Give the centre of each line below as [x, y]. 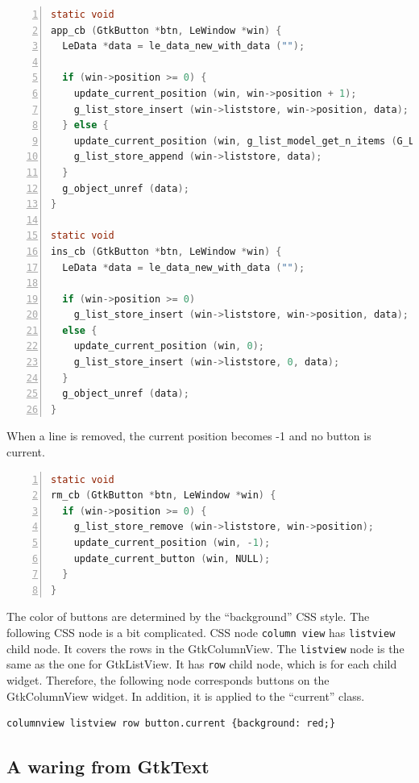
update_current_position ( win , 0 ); [169, 346]
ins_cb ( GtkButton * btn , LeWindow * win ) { [166, 251]
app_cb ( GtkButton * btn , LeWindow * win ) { [166, 30]
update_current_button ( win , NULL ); [172, 558]
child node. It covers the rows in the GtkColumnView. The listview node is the [205, 648]
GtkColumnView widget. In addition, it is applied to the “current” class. [186, 696]
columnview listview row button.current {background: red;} [171, 724]
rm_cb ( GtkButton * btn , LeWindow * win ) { [164, 496]
